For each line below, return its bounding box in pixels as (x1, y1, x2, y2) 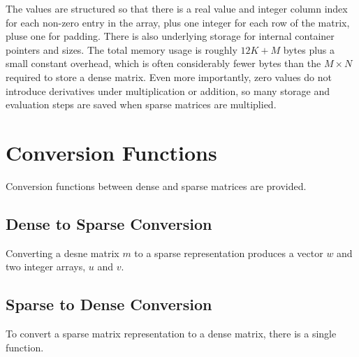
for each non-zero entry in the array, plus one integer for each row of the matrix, (6, 15, 350, 29)
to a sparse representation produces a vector (134, 245, 323, 260)
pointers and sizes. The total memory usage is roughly (6, 42, 237, 57)
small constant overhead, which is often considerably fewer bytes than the (6, 56, 321, 71)
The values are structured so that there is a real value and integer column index (6, 1, 348, 15)
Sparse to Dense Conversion (6, 293, 212, 315)
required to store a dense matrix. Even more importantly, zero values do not (6, 69, 332, 84)
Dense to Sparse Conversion (6, 212, 212, 234)
